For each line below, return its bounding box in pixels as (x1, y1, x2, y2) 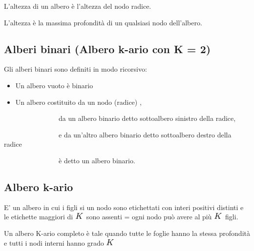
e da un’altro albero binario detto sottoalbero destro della (58, 129, 232, 139)
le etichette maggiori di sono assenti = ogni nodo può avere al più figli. (4, 212, 238, 222)
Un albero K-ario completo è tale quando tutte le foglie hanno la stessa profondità (4, 228, 250, 238)
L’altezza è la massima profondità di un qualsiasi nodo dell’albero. (4, 17, 202, 27)
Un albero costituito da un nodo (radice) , (15, 97, 142, 107)
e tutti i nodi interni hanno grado (4, 237, 104, 248)
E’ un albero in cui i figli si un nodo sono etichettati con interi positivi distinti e (4, 202, 244, 212)
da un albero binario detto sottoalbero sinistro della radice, (58, 113, 236, 123)
